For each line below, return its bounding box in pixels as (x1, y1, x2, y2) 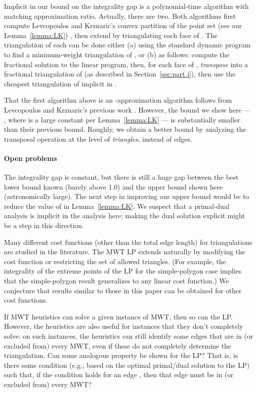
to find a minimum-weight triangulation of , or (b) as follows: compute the (4, 49, 230, 59)
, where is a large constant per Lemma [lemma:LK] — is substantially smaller (4, 114, 240, 124)
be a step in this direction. (4, 220, 84, 231)
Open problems (4, 153, 57, 163)
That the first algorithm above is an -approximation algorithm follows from (4, 95, 232, 105)
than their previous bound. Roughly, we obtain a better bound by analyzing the (4, 124, 246, 134)
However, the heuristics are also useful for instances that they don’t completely (4, 321, 243, 331)
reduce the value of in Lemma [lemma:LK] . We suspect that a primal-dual (4, 200, 230, 211)
